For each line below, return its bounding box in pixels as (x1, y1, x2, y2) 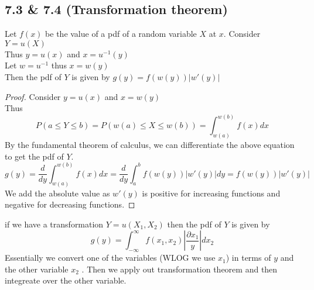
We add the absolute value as (5, 187, 110, 199)
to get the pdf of (5, 150, 64, 162)
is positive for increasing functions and (142, 187, 281, 199)
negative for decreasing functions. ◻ (5, 198, 135, 210)
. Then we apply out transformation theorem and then (81, 263, 278, 275)
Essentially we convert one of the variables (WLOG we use (5, 251, 216, 264)
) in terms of (226, 251, 271, 264)
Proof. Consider (5, 90, 61, 102)
